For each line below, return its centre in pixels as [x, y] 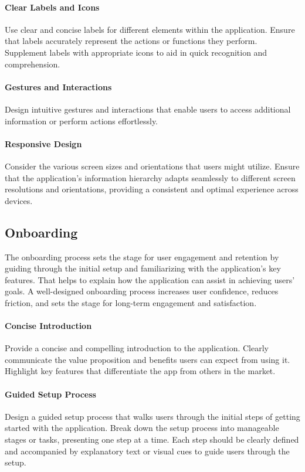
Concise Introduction [48, 326]
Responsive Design [43, 143]
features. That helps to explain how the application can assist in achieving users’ [150, 279]
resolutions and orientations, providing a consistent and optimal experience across [152, 189]
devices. [19, 200]
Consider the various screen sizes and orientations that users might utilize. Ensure [152, 166]
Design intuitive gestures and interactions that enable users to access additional [148, 109]
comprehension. [33, 64]
